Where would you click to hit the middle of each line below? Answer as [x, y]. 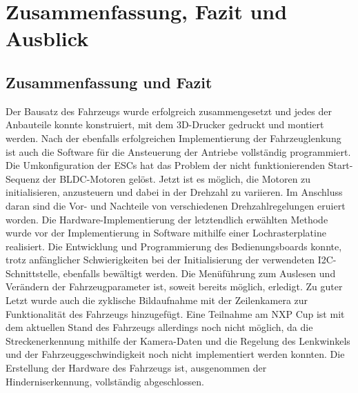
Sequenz [23, 178]
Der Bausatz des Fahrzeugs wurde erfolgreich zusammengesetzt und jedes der [169, 111]
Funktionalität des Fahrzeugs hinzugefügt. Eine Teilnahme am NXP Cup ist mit [175, 313]
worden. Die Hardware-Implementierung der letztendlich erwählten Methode [167, 219]
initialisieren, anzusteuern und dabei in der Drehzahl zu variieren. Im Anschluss [174, 192]
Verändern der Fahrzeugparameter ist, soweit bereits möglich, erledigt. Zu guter [174, 286]
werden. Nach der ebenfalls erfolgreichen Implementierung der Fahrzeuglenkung [173, 138]
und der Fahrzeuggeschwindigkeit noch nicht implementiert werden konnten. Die [175, 354]
